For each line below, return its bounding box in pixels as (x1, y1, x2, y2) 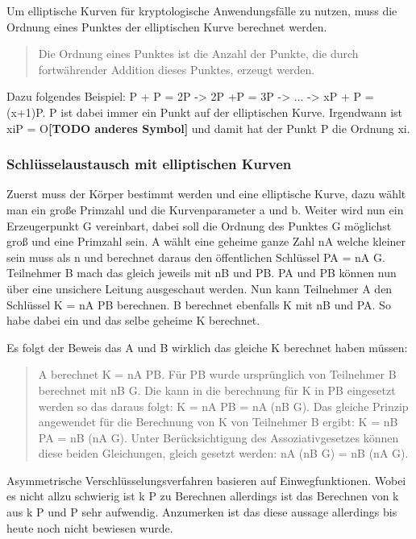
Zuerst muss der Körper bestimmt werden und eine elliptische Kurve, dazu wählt (6, 185, 406, 202)
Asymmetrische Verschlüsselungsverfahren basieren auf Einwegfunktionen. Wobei (6, 471, 406, 488)
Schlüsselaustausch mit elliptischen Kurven (6, 154, 292, 174)
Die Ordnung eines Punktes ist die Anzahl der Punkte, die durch (38, 45, 359, 62)
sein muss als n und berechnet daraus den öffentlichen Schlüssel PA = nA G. (6, 248, 385, 265)
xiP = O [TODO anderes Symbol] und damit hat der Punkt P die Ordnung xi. (6, 119, 410, 136)
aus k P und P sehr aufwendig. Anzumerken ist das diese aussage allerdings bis (6, 504, 397, 520)
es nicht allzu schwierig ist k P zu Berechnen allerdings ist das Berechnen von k (6, 487, 399, 504)
